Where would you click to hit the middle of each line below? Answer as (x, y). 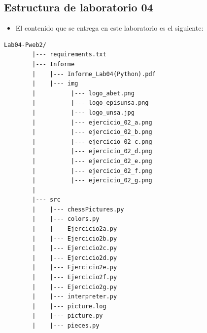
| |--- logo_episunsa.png (90, 103)
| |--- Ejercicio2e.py (75, 268)
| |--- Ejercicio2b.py (75, 238)
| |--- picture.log (69, 306)
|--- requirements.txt (69, 55)
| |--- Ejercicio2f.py (75, 277)
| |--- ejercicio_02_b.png (92, 132)
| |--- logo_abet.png (83, 93)
